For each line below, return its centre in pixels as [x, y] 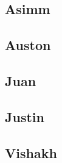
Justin [25, 116]
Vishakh [31, 152]
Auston [28, 45]
